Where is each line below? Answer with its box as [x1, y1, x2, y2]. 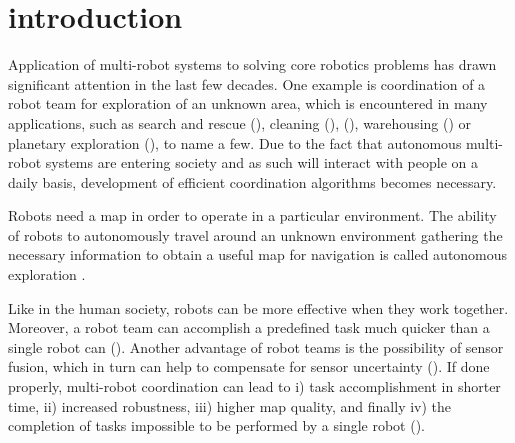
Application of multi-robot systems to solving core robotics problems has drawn [8, 54, 497, 75]
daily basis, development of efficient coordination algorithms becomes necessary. [8, 171, 497, 192]
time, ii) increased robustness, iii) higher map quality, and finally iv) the [8, 395, 452, 416]
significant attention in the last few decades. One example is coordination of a [8, 73, 486, 94]
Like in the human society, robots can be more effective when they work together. [8, 297, 509, 318]
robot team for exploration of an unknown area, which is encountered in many [8, 93, 488, 114]
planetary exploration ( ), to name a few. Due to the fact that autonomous [8, 132, 462, 153]
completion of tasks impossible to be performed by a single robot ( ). [8, 415, 426, 436]
